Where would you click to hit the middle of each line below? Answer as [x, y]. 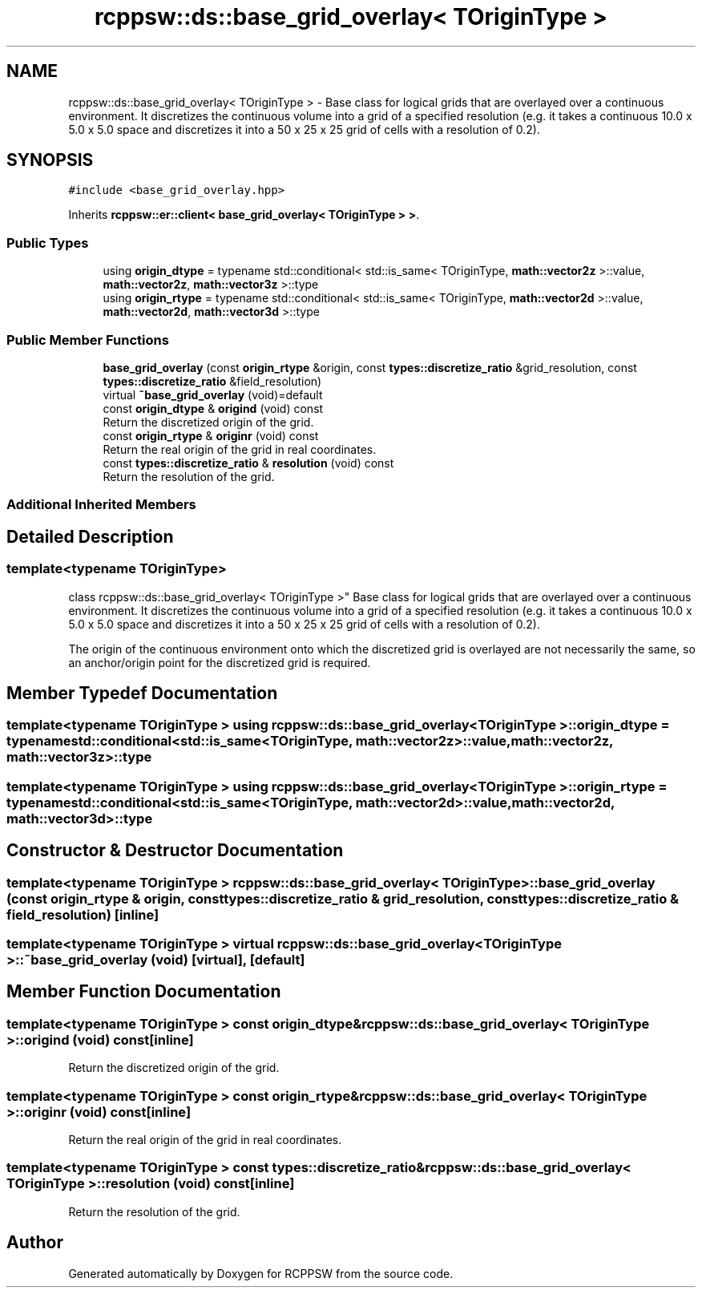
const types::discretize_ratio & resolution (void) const [248, 463]
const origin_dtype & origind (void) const [213, 408]
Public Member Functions [88, 340]
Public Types [48, 243]
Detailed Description [90, 536]
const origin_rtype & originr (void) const [211, 435]
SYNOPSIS [50, 160]
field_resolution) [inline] [83, 914]
